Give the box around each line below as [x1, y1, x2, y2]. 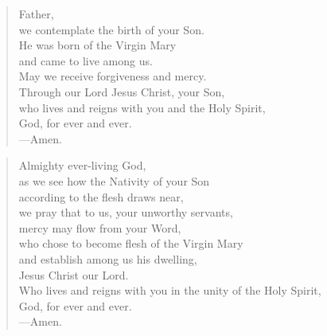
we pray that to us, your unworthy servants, [18, 204, 233, 221]
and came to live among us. [18, 52, 153, 68]
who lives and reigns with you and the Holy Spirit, [18, 99, 266, 115]
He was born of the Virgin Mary [18, 37, 177, 53]
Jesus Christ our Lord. [18, 266, 129, 283]
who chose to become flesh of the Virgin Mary [18, 235, 243, 252]
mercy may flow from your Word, [18, 219, 181, 236]
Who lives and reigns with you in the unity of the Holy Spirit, [18, 282, 321, 299]
